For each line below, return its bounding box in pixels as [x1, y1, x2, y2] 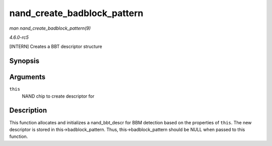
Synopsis [9, 57, 40, 65]
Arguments [9, 73, 46, 82]
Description [9, 106, 47, 115]
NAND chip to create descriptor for [22, 93, 95, 99]
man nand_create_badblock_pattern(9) [9, 25, 91, 31]
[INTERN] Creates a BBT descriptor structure [9, 43, 103, 50]
